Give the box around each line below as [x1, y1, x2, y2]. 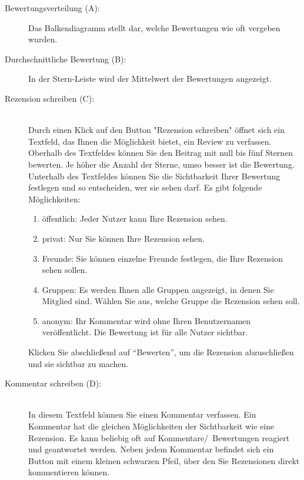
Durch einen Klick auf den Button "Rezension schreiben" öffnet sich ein [28, 124, 285, 136]
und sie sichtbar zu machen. [28, 357, 129, 369]
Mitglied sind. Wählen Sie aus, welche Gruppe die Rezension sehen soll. [42, 295, 300, 307]
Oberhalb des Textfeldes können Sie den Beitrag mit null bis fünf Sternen [28, 146, 293, 159]
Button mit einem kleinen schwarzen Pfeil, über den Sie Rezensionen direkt [28, 454, 300, 466]
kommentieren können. [28, 466, 110, 478]
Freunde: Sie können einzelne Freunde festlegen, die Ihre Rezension [42, 252, 283, 264]
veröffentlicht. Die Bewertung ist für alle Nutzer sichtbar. [42, 326, 248, 338]
